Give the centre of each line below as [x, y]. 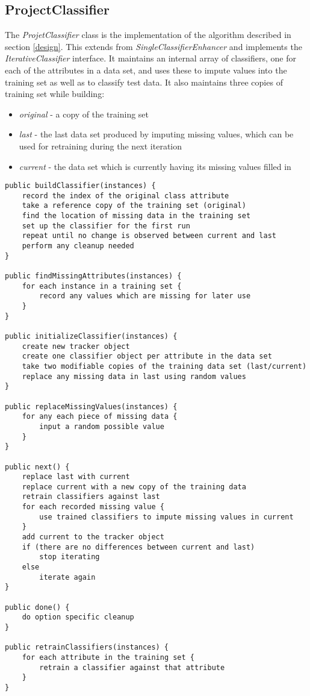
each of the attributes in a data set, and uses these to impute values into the [146, 70]
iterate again [67, 577]
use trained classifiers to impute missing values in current [166, 517]
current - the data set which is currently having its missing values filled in [155, 166]
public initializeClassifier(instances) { [91, 336]
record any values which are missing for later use [145, 296]
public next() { [37, 467]
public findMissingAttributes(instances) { [93, 276]
